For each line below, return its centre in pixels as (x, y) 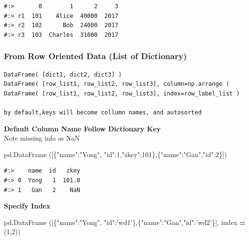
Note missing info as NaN (42, 138)
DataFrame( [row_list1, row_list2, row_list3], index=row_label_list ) (122, 93)
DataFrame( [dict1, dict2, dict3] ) (63, 74)
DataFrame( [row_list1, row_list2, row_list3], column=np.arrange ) (117, 84)
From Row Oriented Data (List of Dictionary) (95, 56)
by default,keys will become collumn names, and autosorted (103, 112)
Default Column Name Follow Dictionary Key (82, 128)
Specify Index (27, 206)
